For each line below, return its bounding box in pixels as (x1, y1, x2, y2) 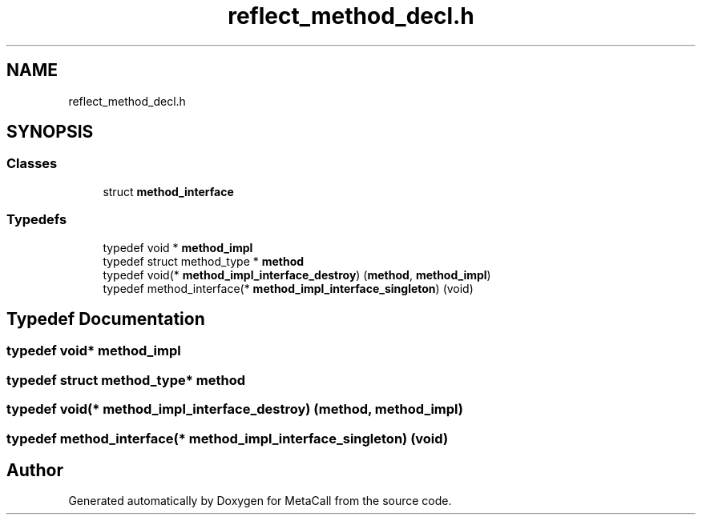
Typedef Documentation (6, 308, 205, 329)
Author (6, 459, 63, 480)
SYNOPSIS (6, 122, 94, 142)
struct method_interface (103, 184, 234, 198)
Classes (6, 155, 58, 172)
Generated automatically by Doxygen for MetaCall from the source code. (68, 494, 452, 508)
